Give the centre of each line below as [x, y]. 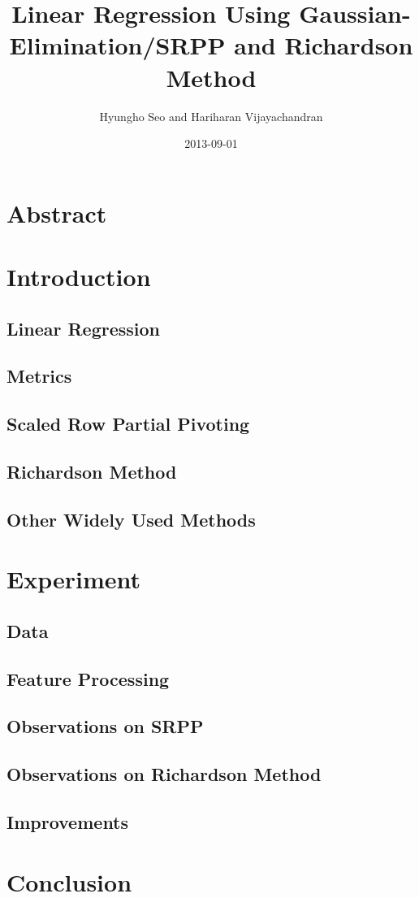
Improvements [68, 822]
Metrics [39, 376]
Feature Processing [88, 678]
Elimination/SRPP [117, 45]
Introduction [79, 277]
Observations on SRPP [105, 726]
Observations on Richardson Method [164, 774]
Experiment [74, 579]
